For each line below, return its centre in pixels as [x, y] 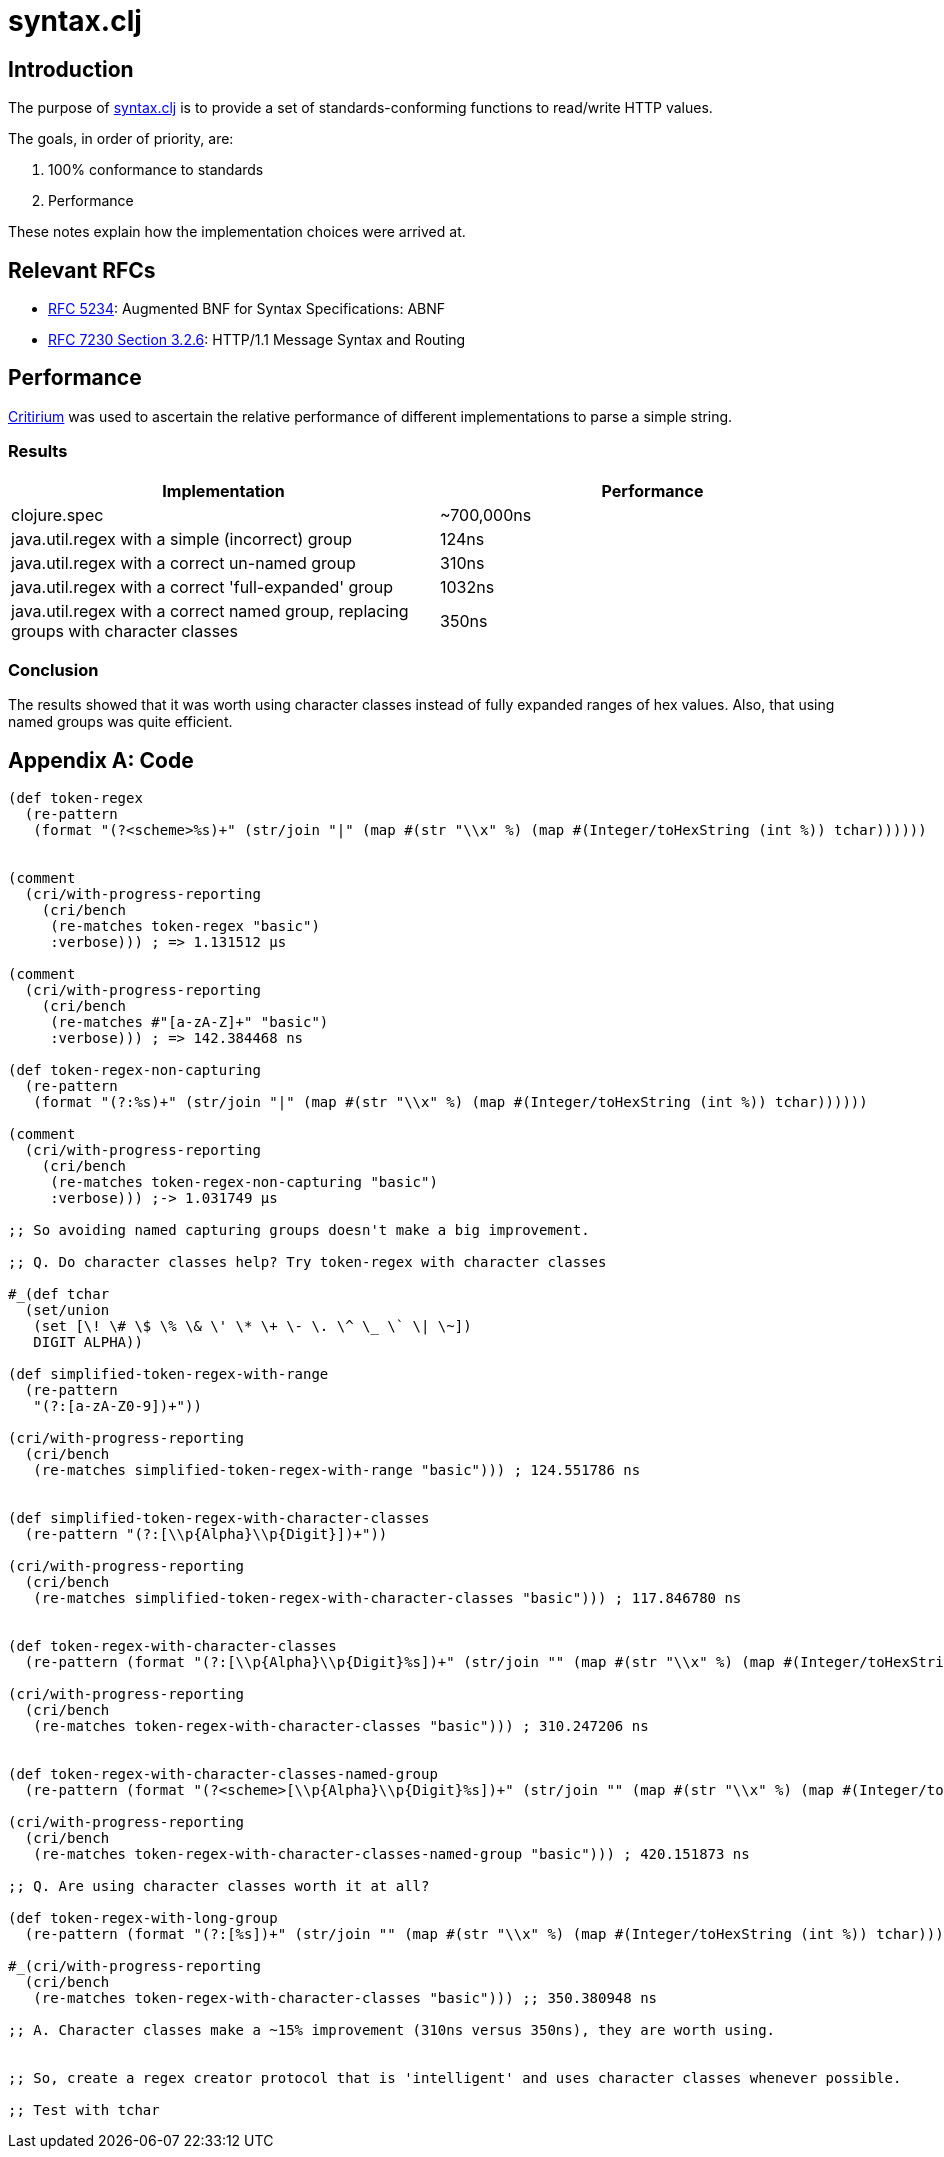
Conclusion [53, 669]
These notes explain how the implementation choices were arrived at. [237, 232]
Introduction [71, 69]
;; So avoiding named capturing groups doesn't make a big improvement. [299, 1230]
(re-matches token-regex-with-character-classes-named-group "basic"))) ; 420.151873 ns [391, 1854]
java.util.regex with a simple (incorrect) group [182, 538]
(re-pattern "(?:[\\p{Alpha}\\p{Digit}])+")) [206, 1534]
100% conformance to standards [156, 170]
